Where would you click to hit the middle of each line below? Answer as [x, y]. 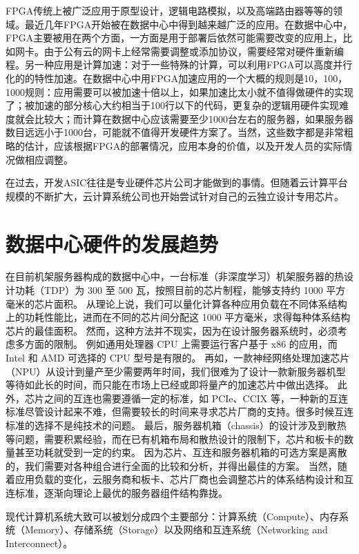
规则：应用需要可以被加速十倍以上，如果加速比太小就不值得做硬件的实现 [189, 91]
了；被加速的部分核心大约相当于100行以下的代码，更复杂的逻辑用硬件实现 [172, 105]
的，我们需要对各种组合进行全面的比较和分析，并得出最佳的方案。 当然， [172, 465]
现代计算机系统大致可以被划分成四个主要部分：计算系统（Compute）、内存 [172, 516]
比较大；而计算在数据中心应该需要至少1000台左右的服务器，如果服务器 [194, 118]
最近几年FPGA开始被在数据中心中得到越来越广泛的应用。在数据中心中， [188, 24]
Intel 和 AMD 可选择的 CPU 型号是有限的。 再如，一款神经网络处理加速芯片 [178, 357]
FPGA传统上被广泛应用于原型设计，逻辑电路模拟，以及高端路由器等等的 [169, 10]
